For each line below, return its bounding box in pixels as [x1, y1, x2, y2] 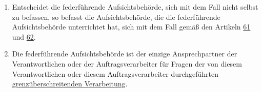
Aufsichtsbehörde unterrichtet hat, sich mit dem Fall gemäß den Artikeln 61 [12, 21, 251, 32]
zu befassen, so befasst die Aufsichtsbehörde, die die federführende [12, 11, 220, 22]
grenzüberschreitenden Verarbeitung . [12, 78, 128, 89]
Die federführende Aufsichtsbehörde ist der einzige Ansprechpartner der [12, 48, 237, 59]
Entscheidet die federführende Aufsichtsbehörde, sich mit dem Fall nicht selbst [12, 2, 258, 12]
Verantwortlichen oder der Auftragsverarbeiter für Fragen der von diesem [12, 58, 242, 69]
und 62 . [12, 31, 36, 42]
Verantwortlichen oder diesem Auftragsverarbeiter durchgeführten [12, 68, 219, 79]
